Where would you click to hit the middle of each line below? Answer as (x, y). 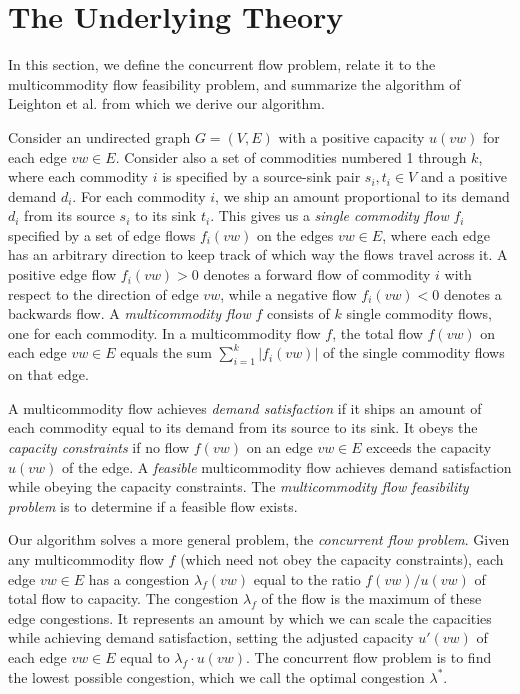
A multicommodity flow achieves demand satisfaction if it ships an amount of (245, 407)
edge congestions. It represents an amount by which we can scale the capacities (250, 617)
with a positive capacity (351, 136)
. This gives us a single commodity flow (329, 215)
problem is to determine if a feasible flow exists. (153, 505)
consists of (298, 313)
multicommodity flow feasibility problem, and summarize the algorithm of (234, 83)
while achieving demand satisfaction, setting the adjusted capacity (211, 637)
